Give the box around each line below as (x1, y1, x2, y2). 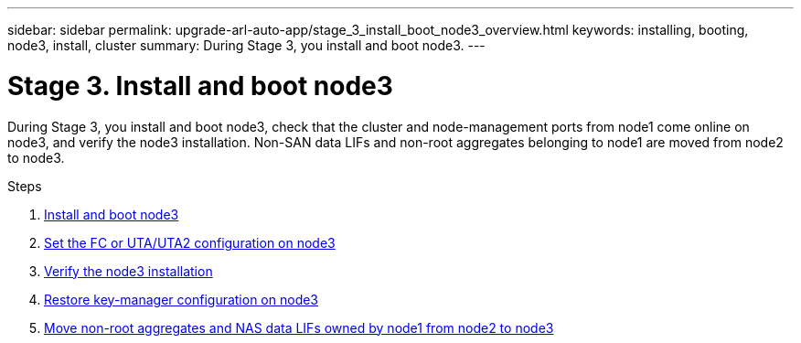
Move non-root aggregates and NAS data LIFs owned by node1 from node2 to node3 (44, 319, 554, 336)
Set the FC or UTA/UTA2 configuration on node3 (44, 234, 336, 251)
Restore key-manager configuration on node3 (44, 291, 319, 307)
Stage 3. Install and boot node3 (7, 70, 393, 102)
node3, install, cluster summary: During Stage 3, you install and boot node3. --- (7, 38, 486, 53)
